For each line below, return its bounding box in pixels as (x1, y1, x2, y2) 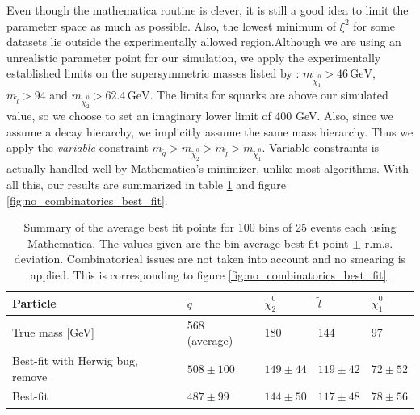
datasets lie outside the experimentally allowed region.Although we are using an (6, 33, 401, 50)
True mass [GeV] (12, 324, 94, 341)
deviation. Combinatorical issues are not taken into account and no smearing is (14, 250, 406, 267)
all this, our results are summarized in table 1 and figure (6, 175, 286, 192)
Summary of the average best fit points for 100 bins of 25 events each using (23, 219, 397, 236)
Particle (12, 295, 57, 312)
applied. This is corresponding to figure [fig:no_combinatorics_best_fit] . (30, 266, 390, 283)
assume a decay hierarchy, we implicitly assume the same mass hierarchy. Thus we (6, 123, 414, 140)
